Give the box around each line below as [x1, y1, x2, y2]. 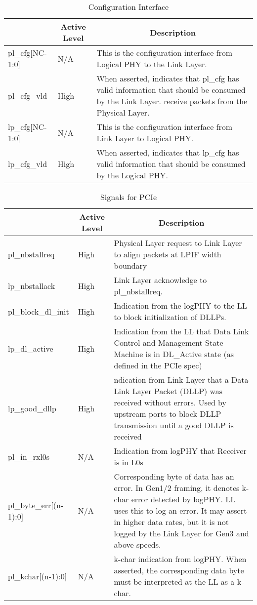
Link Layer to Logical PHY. [96, 132, 194, 144]
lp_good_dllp [8, 402, 56, 414]
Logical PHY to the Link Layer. [96, 58, 207, 70]
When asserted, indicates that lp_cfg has [96, 147, 239, 158]
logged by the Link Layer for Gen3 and [114, 527, 249, 539]
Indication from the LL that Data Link [114, 325, 249, 337]
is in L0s [114, 456, 143, 468]
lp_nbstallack [8, 280, 55, 291]
